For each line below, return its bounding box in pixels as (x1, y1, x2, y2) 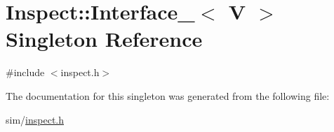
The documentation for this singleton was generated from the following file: (6, 88, 330, 103)
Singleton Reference (6, 24, 203, 53)
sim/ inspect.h (6, 112, 64, 126)
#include (6, 65, 45, 80)
